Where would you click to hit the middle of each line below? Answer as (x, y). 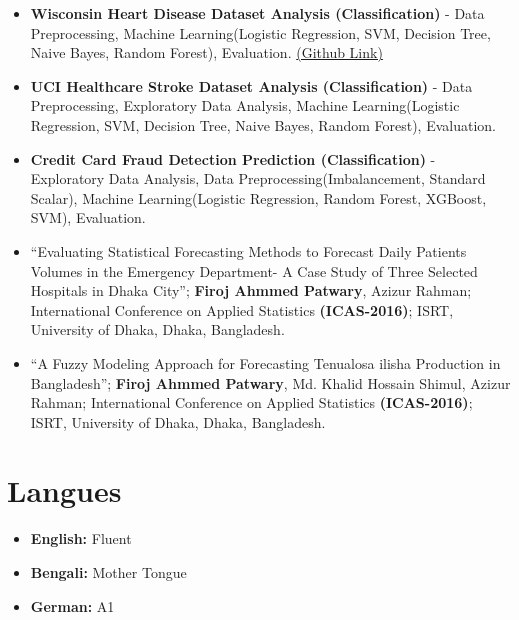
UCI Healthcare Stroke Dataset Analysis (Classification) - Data (251, 85)
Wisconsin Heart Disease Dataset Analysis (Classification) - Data (257, 13)
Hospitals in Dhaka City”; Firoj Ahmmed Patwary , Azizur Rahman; (251, 290)
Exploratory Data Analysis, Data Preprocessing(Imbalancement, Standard (258, 178)
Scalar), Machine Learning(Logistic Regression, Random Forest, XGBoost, (258, 197)
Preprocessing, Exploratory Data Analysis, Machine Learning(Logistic (245, 105)
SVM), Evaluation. (88, 217)
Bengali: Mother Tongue (108, 572)
